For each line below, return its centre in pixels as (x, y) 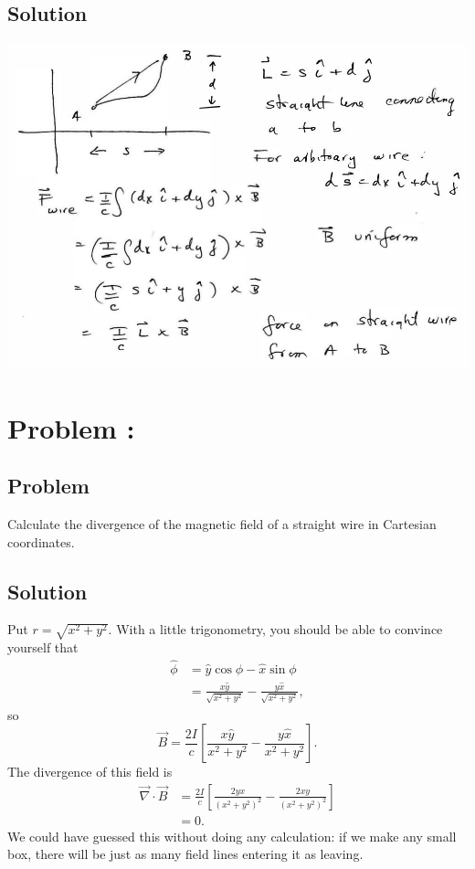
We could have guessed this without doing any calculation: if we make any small (232, 836)
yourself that (43, 647)
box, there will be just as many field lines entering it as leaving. (185, 854)
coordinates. (41, 541)
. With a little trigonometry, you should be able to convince (275, 629)
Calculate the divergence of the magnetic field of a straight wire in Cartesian (222, 523)
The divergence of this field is (90, 772)
